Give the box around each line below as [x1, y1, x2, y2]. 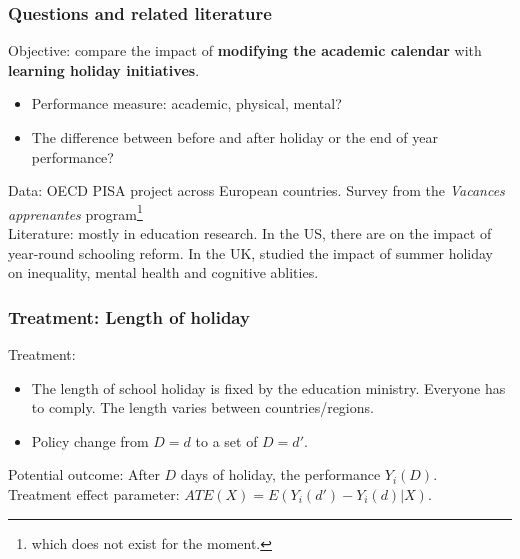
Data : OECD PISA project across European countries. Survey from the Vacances [8, 180, 505, 201]
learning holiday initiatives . [8, 59, 200, 80]
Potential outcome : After [8, 464, 160, 485]
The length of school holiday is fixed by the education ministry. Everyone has [31, 377, 506, 398]
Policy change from [31, 430, 149, 451]
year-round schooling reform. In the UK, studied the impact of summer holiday [8, 242, 494, 263]
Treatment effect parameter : [8, 484, 180, 504]
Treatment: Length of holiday [8, 304, 250, 329]
